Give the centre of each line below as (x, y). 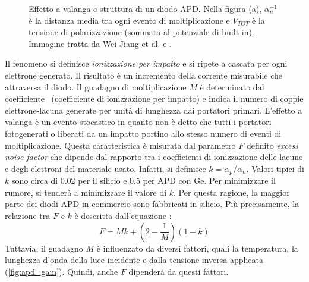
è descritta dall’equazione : (123, 215)
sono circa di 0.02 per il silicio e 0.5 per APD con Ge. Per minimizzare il (144, 181)
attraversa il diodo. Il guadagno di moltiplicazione (96, 87)
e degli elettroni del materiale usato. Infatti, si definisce (105, 168)
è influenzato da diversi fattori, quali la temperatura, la (197, 248)
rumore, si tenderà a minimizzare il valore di (86, 192)
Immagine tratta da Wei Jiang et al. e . (100, 43)
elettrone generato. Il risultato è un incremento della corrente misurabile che (144, 75)
